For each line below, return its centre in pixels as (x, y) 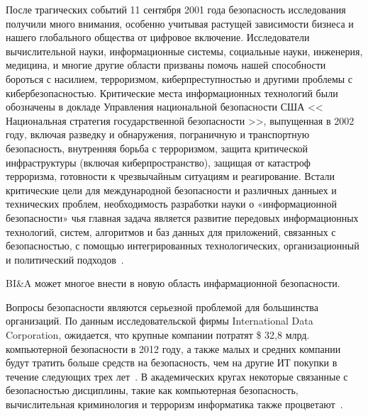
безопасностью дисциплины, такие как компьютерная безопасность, (152, 390)
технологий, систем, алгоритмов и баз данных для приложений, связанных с (171, 231)
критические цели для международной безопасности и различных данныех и (171, 190)
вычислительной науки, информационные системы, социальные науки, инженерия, (184, 51)
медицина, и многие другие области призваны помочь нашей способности (166, 65)
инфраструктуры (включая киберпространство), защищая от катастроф (158, 162)
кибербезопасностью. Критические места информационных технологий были (172, 92)
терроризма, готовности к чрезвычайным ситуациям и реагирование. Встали (171, 176)
